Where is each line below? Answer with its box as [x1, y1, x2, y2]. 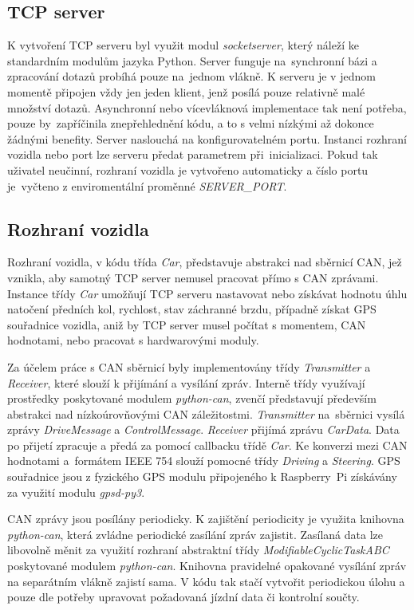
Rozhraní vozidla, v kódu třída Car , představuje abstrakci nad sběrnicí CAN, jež [7, 254, 402, 270]
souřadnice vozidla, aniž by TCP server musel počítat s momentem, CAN [7, 316, 366, 333]
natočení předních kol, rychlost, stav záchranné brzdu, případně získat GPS [7, 301, 377, 317]
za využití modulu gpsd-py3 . [7, 483, 145, 500]
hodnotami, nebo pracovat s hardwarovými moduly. [7, 332, 259, 348]
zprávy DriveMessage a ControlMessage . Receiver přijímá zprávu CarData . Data [7, 421, 400, 438]
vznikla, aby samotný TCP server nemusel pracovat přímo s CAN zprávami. [7, 269, 379, 285]
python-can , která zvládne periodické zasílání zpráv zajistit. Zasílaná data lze [7, 525, 383, 542]
